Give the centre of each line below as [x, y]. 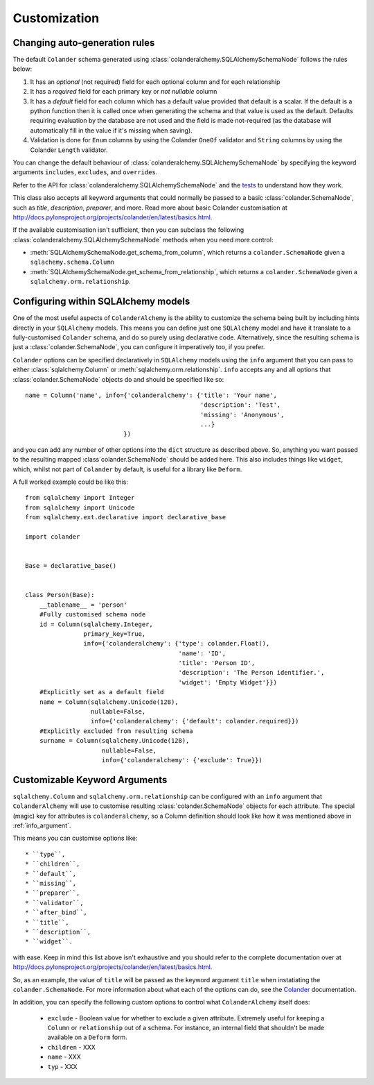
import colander [53, 537]
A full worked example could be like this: [70, 482]
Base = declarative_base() [71, 566]
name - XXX [64, 1057]
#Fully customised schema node [92, 615]
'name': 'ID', [202, 653]
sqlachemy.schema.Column [72, 262]
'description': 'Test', [240, 405]
